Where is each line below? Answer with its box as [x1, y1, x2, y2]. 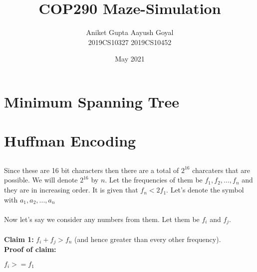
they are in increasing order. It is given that [4, 184, 138, 195]
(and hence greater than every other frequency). [74, 233, 221, 244]
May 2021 [115, 53, 145, 64]
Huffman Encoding [4, 130, 136, 151]
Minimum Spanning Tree [4, 91, 180, 111]
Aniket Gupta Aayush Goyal [86, 27, 174, 37]
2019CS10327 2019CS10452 [88, 36, 172, 47]
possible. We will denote [4, 174, 78, 185]
